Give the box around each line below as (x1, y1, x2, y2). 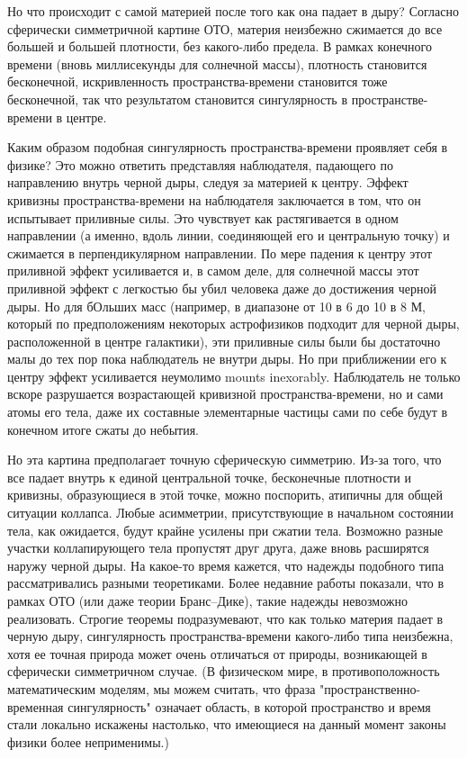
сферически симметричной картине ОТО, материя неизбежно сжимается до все (7, 19, 443, 38)
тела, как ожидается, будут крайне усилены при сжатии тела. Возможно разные (7, 520, 444, 539)
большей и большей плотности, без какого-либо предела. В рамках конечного (7, 37, 432, 56)
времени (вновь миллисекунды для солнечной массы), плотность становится (7, 54, 427, 73)
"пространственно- (319, 679, 421, 698)
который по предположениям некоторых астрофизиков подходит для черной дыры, (7, 314, 460, 333)
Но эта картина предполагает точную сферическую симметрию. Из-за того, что (7, 450, 442, 469)
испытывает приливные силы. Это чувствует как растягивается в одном (7, 208, 399, 227)
